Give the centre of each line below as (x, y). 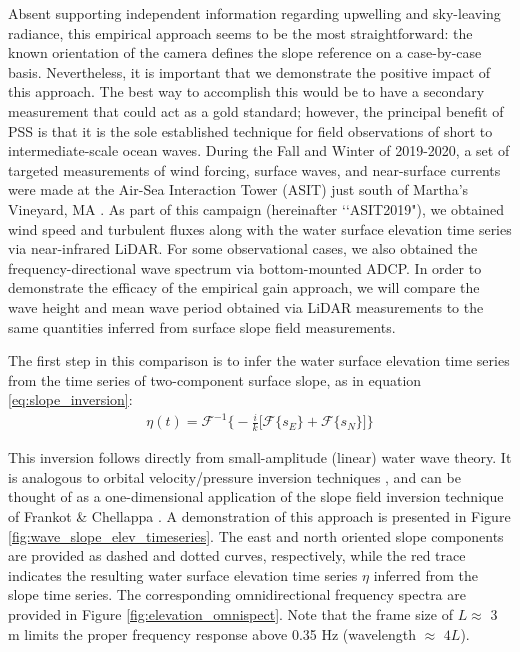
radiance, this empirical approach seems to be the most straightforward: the (240, 32)
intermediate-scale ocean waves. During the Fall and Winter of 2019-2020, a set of (259, 150)
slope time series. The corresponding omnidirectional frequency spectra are (237, 594)
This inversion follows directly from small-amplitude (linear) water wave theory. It (260, 457)
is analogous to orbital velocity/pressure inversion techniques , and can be (234, 476)
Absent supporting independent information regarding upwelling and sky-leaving (254, 13)
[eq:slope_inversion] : (70, 399)
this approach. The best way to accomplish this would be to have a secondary (246, 91)
